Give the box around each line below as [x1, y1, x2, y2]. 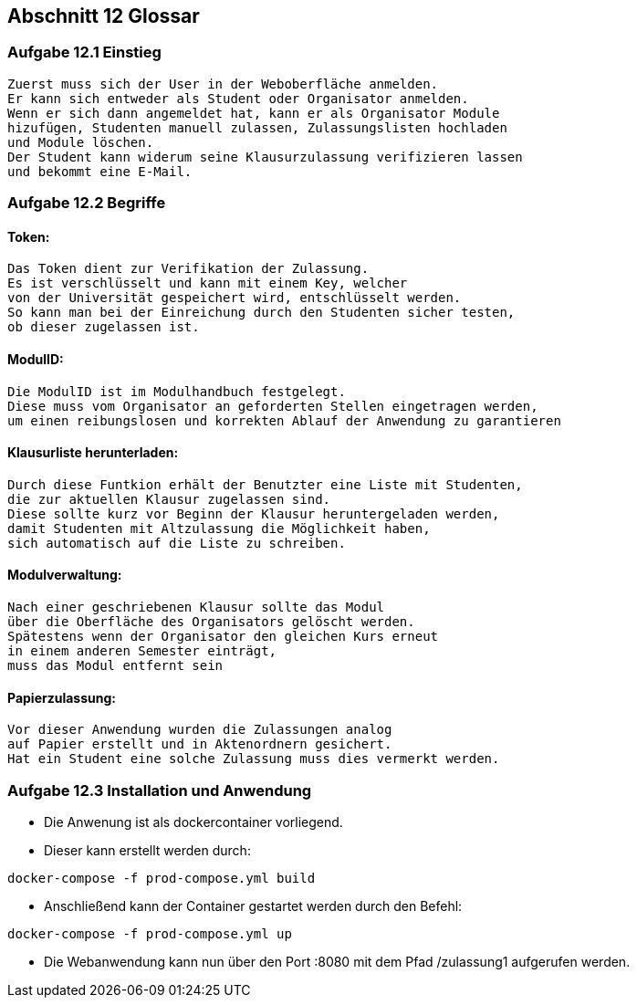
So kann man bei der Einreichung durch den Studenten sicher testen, [7, 305, 516, 320]
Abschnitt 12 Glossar [7, 5, 200, 27]
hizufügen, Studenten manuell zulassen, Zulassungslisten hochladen [7, 120, 507, 135]
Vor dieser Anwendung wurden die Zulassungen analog [7, 722, 392, 738]
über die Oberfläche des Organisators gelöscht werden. [7, 614, 415, 630]
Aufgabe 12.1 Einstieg [7, 43, 162, 62]
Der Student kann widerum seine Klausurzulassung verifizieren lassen [7, 149, 523, 164]
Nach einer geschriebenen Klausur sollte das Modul [7, 600, 385, 615]
